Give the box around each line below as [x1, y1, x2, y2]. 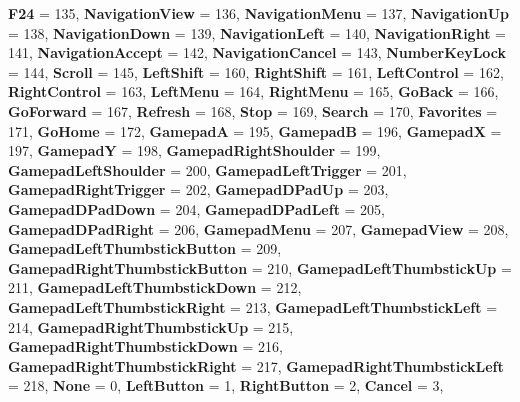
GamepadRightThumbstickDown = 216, [8, 336, 283, 357]
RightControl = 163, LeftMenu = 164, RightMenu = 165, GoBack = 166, [8, 81, 499, 102]
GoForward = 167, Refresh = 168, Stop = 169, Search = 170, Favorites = [8, 100, 498, 121]
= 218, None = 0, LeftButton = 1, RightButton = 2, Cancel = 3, [8, 375, 444, 396]
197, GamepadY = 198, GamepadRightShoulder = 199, [8, 140, 381, 161]
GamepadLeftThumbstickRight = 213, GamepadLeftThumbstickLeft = [8, 296, 498, 317]
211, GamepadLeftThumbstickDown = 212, [8, 277, 302, 298]
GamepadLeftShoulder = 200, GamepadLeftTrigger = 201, [8, 159, 407, 180]
